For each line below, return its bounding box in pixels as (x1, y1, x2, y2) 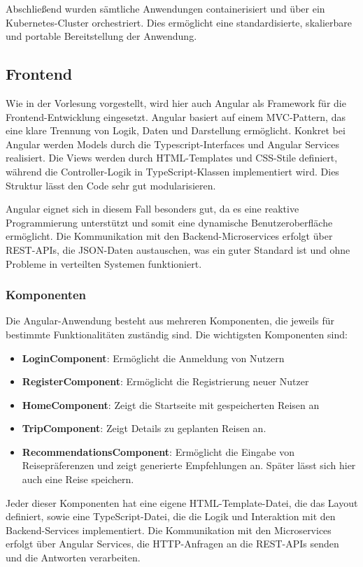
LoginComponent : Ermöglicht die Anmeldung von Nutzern (22, 350, 285, 365)
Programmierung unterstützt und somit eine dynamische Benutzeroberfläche (6, 215, 333, 229)
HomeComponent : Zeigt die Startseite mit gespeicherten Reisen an (22, 397, 320, 412)
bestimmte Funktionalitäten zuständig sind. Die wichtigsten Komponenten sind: (6, 326, 348, 341)
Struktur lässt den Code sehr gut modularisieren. (6, 178, 216, 192)
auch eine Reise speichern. (22, 472, 134, 487)
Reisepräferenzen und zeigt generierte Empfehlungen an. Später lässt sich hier (22, 458, 356, 473)
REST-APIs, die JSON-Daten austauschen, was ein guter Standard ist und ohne (6, 242, 350, 257)
